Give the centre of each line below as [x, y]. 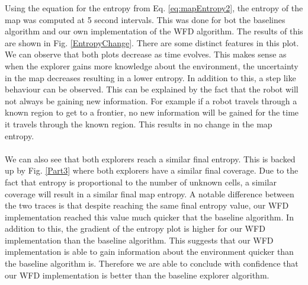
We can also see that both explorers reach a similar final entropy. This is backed [150, 158]
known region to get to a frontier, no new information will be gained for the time [152, 112]
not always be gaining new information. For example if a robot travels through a [151, 100]
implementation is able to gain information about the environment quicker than [149, 252]
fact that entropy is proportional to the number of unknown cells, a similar [141, 182]
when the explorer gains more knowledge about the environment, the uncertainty [152, 65]
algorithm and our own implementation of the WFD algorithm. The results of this [154, 31]
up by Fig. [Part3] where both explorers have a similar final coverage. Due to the [152, 170]
